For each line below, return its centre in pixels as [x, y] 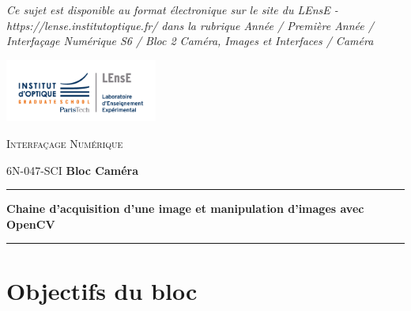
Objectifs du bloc [102, 290]
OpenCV [31, 224]
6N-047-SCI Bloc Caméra [73, 170]
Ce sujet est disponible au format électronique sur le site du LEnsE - [172, 9]
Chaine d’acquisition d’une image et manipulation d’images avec [185, 209]
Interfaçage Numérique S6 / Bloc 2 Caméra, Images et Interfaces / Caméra [190, 41]
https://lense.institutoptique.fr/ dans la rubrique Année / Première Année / [190, 25]
